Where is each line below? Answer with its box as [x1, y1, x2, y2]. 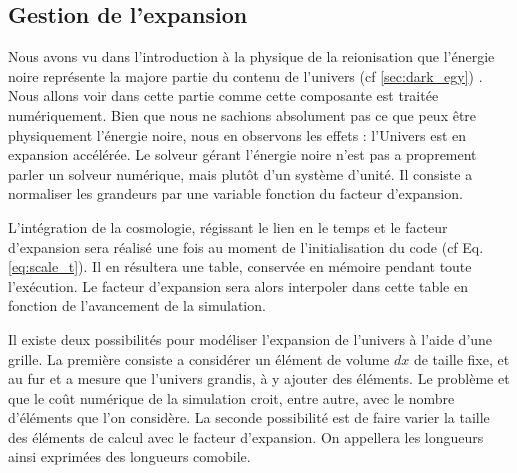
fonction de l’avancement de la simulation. [8, 295, 266, 316]
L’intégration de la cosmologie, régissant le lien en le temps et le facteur [8, 216, 448, 237]
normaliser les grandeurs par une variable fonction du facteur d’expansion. [8, 183, 463, 204]
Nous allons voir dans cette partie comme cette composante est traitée [8, 85, 439, 106]
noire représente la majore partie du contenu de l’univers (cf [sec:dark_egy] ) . [8, 65, 483, 86]
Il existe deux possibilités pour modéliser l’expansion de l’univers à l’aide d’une [8, 328, 493, 349]
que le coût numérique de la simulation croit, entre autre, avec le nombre [8, 387, 455, 408]
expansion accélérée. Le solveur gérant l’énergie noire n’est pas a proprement [8, 144, 477, 165]
